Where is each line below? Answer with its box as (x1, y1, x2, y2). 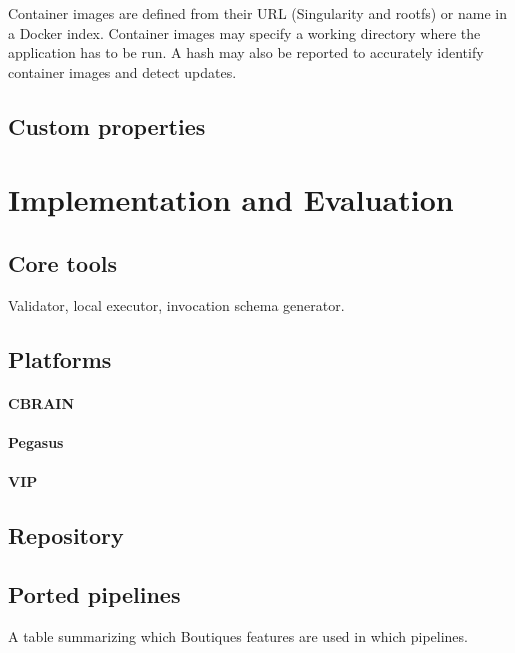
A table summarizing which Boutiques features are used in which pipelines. (8, 625, 468, 646)
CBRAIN (8, 392, 75, 413)
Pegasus (8, 431, 64, 452)
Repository (8, 520, 124, 551)
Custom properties (8, 110, 206, 141)
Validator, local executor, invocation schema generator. (8, 294, 345, 315)
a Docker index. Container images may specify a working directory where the (8, 22, 481, 43)
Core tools (8, 247, 118, 278)
